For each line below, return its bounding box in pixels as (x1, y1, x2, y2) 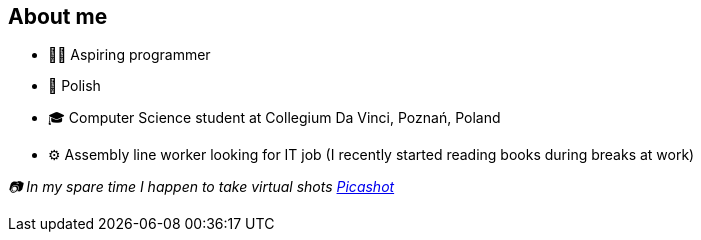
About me (8, 4, 108, 29)
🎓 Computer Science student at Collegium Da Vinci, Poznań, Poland (48, 109, 501, 127)
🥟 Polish (48, 77, 101, 95)
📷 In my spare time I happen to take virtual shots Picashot (8, 178, 395, 196)
